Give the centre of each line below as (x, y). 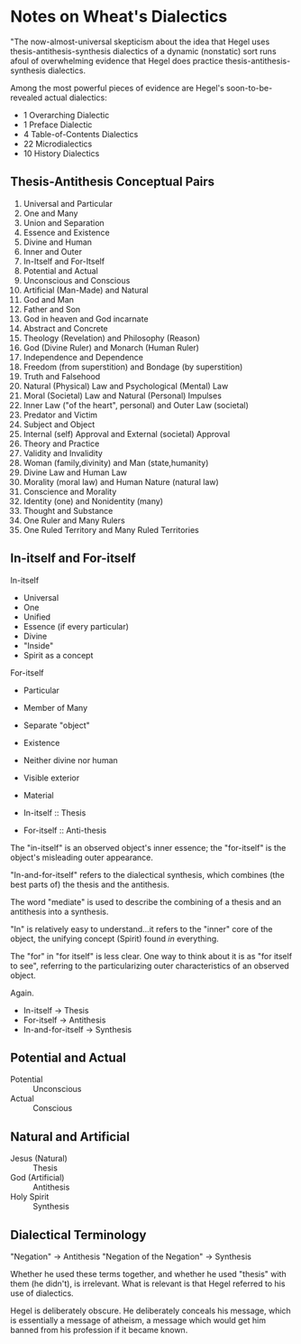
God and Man (49, 299)
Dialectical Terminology (78, 1235)
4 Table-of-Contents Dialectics (81, 134)
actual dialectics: (76, 98)
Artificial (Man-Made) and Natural (86, 290)
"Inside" (38, 645)
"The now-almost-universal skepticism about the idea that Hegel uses (140, 42)
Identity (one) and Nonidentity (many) (93, 501)
